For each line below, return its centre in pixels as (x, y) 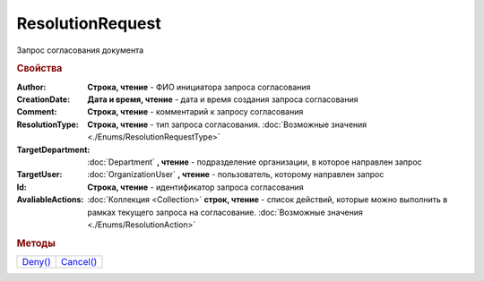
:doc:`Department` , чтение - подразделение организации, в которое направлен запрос (255, 162)
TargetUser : (39, 175)
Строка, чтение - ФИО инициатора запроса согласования (199, 87)
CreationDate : (43, 99)
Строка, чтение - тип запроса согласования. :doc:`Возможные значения (227, 124)
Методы (36, 243)
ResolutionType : (48, 124)
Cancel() (79, 261)
